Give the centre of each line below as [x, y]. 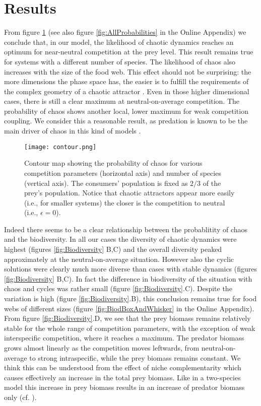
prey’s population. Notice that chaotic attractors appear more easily [129, 193]
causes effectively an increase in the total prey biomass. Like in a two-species [122, 377]
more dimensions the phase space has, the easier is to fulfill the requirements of [126, 81]
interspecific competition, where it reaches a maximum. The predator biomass [124, 338]
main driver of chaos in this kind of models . [73, 131]
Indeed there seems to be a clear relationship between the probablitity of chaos [126, 229]
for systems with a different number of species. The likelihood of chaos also [120, 61]
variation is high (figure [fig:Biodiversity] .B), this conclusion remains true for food [130, 298]
